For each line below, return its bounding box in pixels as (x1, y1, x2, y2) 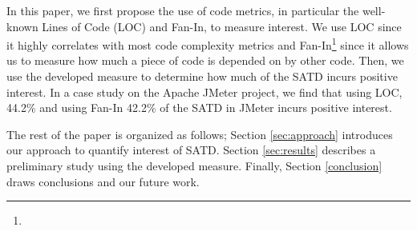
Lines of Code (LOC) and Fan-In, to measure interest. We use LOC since (42, 18, 402, 34)
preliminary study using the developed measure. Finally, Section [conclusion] (6, 157, 383, 173)
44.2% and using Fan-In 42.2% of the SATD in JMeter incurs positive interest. (6, 99, 392, 116)
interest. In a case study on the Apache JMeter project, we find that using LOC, (6, 83, 403, 100)
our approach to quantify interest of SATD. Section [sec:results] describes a (6, 141, 376, 158)
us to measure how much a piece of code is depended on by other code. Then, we (6, 52, 404, 69)
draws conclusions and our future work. (6, 173, 200, 189)
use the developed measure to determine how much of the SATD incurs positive (6, 68, 398, 85)
